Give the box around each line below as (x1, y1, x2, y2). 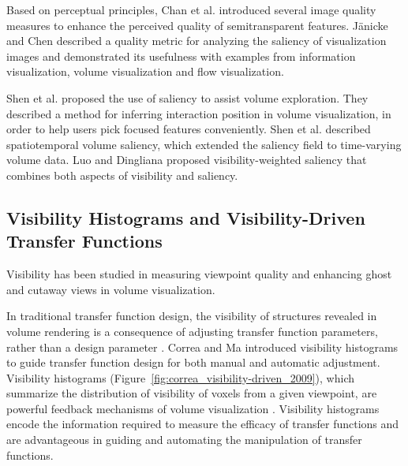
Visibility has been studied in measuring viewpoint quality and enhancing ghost (6, 266, 392, 282)
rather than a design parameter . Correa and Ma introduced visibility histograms (6, 338, 399, 355)
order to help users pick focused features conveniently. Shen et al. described (6, 121, 371, 137)
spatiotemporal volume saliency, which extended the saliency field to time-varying (6, 136, 402, 152)
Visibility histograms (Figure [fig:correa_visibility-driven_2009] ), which (6, 369, 355, 386)
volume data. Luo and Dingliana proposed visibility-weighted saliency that (6, 151, 367, 168)
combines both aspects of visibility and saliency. (6, 166, 238, 183)
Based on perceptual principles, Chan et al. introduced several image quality (6, 2, 376, 17)
